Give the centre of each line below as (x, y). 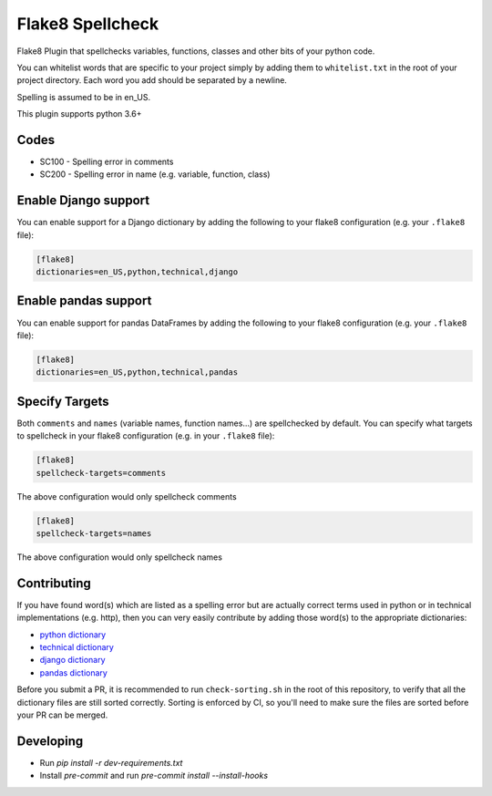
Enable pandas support (84, 301)
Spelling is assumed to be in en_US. (84, 97)
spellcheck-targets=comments (101, 473)
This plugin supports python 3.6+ (79, 114)
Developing (50, 741)
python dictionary (73, 635)
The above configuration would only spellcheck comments (127, 496)
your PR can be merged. (62, 715)
